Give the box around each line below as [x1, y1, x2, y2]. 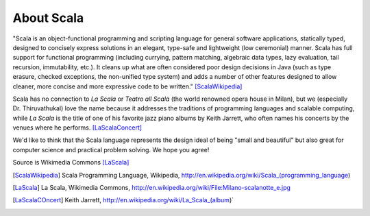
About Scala [12, 10, 84, 25]
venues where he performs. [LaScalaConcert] [12, 123, 143, 132]
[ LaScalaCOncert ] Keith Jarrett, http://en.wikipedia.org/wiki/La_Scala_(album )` [12, 196, 234, 204]
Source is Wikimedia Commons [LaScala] [12, 158, 129, 167]
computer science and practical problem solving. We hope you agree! [12, 145, 210, 154]
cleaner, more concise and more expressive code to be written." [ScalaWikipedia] [12, 82, 243, 91]
